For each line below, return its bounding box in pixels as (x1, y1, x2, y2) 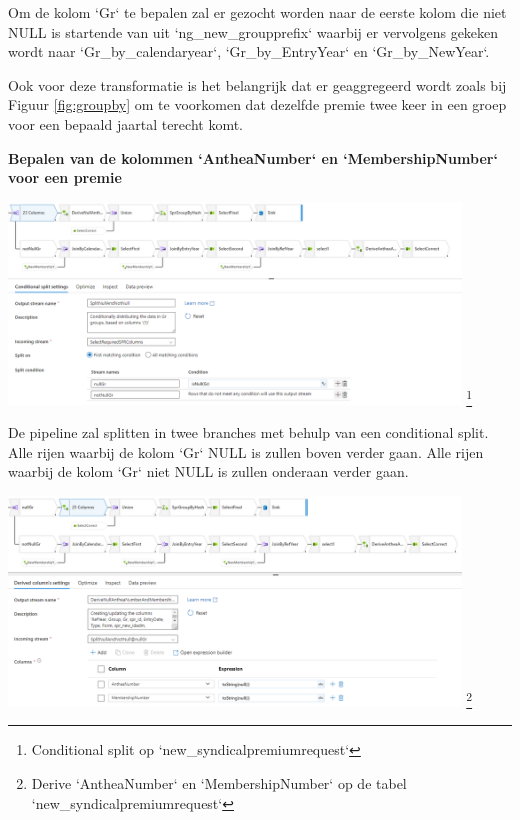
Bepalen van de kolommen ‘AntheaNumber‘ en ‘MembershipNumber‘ (8, 147, 498, 168)
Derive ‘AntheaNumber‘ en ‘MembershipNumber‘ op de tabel (31, 773, 407, 794)
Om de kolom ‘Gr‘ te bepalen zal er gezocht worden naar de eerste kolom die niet (8, 2, 507, 22)
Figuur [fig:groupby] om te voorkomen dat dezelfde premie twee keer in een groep (8, 94, 507, 115)
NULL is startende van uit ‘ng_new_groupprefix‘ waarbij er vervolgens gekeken (8, 21, 499, 42)
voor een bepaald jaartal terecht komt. (8, 113, 244, 134)
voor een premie (8, 167, 122, 188)
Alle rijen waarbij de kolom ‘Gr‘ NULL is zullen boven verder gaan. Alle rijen (8, 441, 484, 462)
